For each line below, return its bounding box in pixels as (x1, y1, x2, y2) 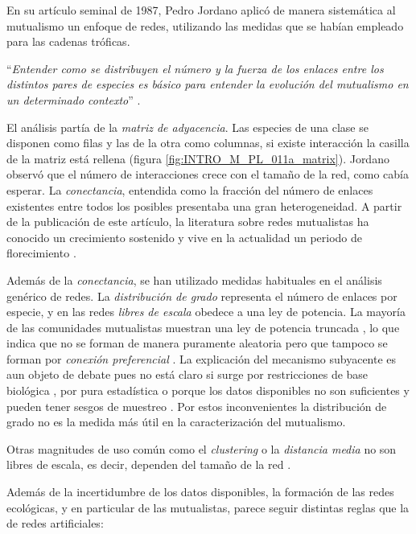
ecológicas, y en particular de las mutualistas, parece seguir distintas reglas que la (6, 499, 410, 516)
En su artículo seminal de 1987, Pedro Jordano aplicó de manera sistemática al (6, 2, 396, 18)
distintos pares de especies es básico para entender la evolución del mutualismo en (6, 76, 409, 92)
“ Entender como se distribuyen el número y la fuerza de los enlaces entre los (6, 60, 384, 76)
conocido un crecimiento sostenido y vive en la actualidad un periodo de (6, 228, 363, 245)
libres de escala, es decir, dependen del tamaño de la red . (6, 456, 291, 473)
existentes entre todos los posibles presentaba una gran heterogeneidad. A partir (6, 197, 402, 214)
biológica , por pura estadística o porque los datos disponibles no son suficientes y (6, 382, 410, 399)
